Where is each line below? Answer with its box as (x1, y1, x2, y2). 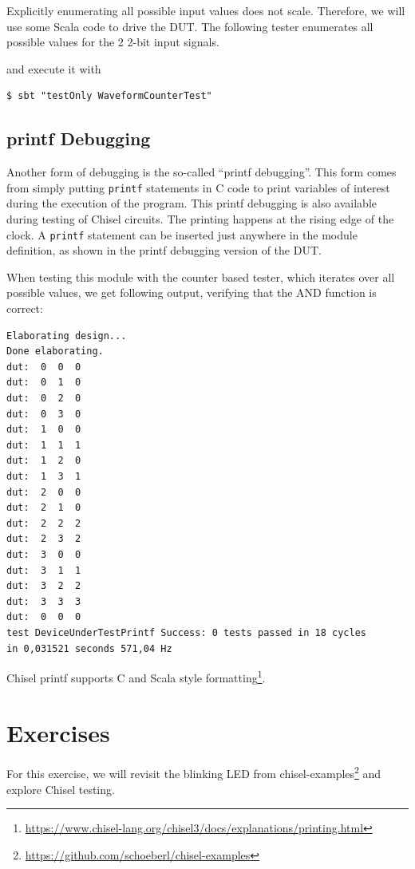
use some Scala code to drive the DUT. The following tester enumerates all (6, 18, 373, 34)
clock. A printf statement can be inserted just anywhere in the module (6, 226, 358, 243)
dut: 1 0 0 (6, 424, 81, 436)
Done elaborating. (6, 346, 104, 357)
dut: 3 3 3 (6, 595, 81, 607)
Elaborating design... (6, 330, 127, 342)
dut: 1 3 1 (6, 470, 81, 482)
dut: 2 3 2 (6, 533, 81, 545)
